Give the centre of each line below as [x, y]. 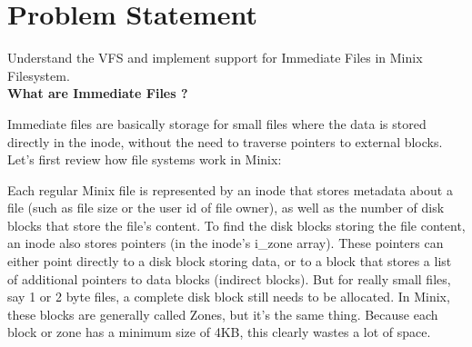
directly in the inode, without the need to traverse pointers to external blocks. [225, 141]
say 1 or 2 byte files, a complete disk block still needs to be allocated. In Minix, [229, 297]
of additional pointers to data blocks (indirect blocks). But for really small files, [229, 278]
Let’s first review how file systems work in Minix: [145, 159]
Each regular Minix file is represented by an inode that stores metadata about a [230, 189]
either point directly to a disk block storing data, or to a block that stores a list [230, 261]
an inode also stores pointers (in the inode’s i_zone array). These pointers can [226, 243]
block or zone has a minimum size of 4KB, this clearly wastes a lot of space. [219, 332]
